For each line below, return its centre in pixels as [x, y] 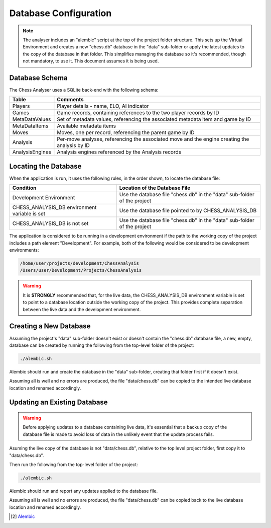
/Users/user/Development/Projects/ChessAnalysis [81, 270]
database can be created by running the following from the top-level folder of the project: [102, 345]
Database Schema [38, 78]
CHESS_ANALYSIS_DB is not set [50, 223]
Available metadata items [87, 126]
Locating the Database [45, 166]
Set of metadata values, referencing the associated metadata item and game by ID [154, 119]
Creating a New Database [50, 326]
